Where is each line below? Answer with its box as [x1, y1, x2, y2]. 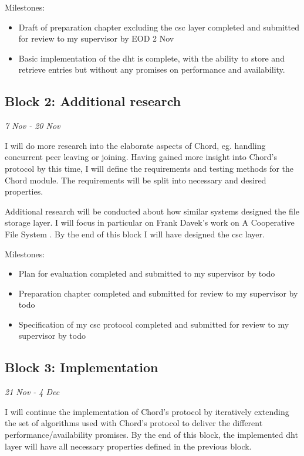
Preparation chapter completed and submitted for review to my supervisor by [18, 287, 298, 299]
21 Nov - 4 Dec [5, 386, 60, 398]
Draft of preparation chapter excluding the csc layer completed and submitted [18, 21, 299, 33]
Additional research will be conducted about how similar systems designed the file [5, 205, 299, 217]
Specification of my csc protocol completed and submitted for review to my [18, 318, 289, 330]
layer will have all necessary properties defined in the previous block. [5, 440, 252, 452]
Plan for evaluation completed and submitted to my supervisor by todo [18, 267, 275, 280]
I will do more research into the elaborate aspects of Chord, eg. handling [5, 139, 266, 151]
